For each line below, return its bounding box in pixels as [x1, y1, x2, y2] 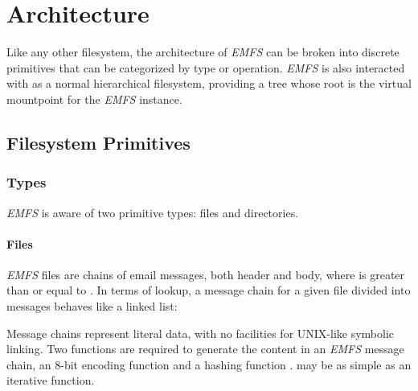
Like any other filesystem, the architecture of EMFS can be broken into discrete [6, 43, 400, 60]
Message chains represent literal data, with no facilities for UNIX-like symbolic [6, 324, 395, 341]
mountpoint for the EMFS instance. [6, 90, 182, 107]
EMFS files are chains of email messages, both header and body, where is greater [6, 265, 405, 282]
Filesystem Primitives [6, 130, 191, 154]
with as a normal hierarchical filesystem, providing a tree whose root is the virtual [6, 75, 412, 92]
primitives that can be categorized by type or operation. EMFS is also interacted [6, 59, 405, 76]
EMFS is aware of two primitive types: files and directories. [6, 204, 299, 220]
